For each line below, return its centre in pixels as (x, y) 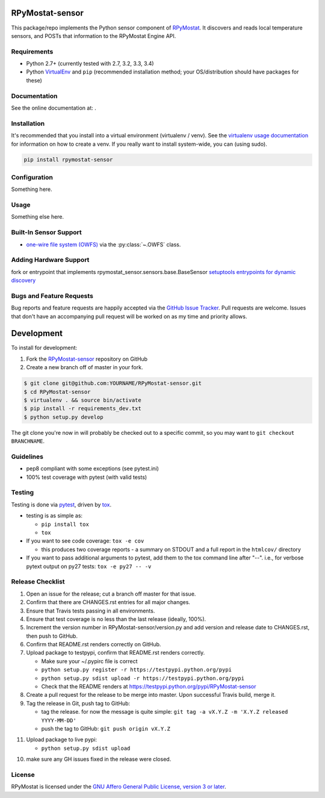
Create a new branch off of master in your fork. (85, 367)
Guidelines (27, 457)
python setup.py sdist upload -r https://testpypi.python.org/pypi (143, 678)
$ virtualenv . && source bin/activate (82, 400)
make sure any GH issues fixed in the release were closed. (99, 759)
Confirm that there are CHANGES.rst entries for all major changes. (108, 602)
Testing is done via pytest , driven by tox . (61, 504)
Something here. (32, 189)
